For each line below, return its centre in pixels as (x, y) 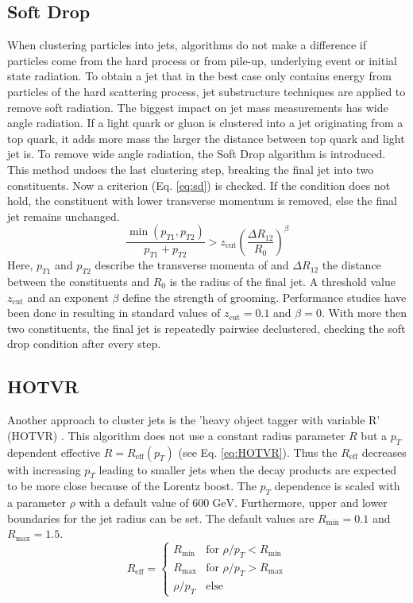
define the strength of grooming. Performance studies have (264, 297)
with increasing (44, 469)
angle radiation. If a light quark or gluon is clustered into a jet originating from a (205, 123)
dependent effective (54, 452)
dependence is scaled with (337, 486)
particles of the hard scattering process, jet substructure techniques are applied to (206, 91)
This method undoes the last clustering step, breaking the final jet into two (191, 169)
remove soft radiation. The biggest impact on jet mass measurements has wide (198, 107)
